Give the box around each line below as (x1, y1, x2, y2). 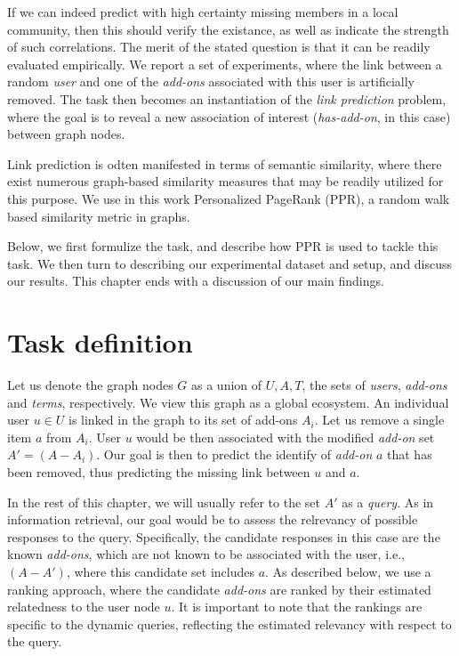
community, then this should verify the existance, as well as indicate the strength (7, 20, 449, 38)
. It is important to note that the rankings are (171, 597, 423, 616)
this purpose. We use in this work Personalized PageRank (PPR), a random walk (7, 189, 450, 207)
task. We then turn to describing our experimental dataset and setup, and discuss (7, 254, 453, 272)
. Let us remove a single (314, 410, 445, 429)
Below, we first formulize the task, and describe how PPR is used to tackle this (7, 237, 439, 255)
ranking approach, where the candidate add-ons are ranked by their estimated (7, 579, 431, 598)
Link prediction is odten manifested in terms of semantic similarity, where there (7, 154, 442, 173)
